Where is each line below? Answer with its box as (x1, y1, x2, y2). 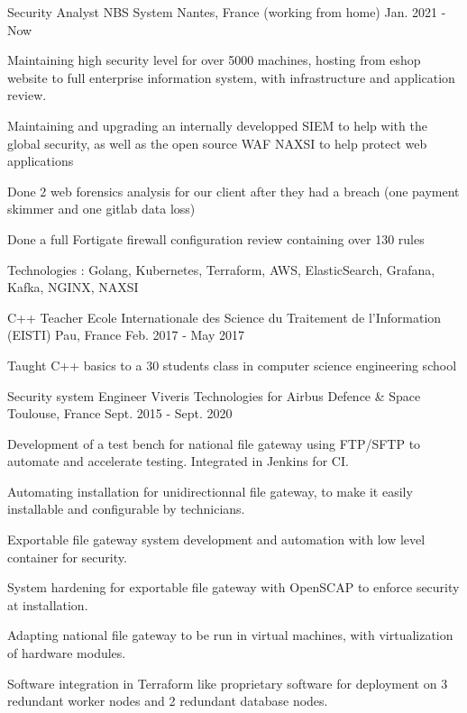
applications (7, 151, 74, 170)
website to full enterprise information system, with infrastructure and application (7, 68, 455, 87)
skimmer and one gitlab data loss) (7, 199, 196, 218)
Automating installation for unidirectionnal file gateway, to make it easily (7, 481, 413, 500)
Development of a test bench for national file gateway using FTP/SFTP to (7, 434, 421, 452)
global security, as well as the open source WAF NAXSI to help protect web (7, 133, 427, 152)
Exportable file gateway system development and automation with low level (7, 530, 426, 549)
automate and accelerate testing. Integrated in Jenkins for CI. (7, 452, 349, 471)
